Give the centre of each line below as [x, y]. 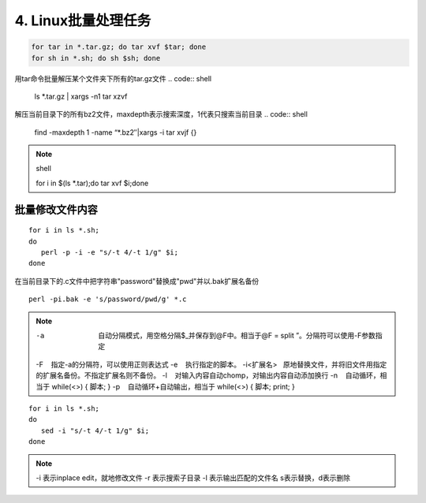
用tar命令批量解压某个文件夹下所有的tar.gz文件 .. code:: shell [113, 78]
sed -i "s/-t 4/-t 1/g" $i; [95, 430]
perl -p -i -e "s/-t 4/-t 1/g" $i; [110, 253]
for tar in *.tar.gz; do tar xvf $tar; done [119, 47]
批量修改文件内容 [56, 209]
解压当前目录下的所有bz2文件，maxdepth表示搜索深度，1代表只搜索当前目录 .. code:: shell [161, 114]
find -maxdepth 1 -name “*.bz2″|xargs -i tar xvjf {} [116, 132]
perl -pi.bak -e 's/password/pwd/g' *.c [108, 299]
